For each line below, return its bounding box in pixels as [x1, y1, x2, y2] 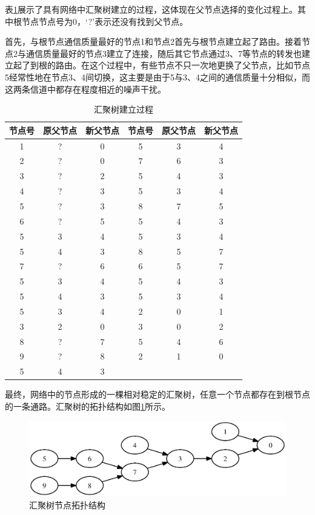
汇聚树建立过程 [94, 103, 153, 116]
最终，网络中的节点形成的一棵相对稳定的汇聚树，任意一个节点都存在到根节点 [5, 388, 310, 401]
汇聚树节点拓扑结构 [29, 498, 105, 511]
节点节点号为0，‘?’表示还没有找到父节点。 [21, 15, 188, 27]
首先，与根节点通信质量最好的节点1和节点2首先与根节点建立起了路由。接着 [5, 35, 302, 48]
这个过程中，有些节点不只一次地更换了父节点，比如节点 [89, 59, 310, 71]
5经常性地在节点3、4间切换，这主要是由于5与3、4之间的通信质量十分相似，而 [5, 70, 310, 83]
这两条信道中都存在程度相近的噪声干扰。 [5, 82, 166, 95]
